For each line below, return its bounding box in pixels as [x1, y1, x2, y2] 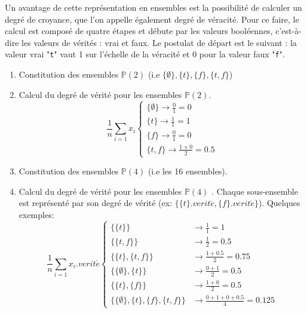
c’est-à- [275, 24, 302, 37]
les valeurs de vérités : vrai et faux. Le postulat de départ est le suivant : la [22, 36, 297, 48]
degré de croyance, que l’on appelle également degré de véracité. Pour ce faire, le [5, 13, 299, 25]
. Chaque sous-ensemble [211, 185, 298, 197]
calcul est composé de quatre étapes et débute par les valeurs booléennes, [5, 24, 273, 37]
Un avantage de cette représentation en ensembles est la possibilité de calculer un [5, 1, 302, 13]
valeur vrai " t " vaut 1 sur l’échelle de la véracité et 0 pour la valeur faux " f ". [5, 48, 285, 60]
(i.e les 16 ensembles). [148, 165, 228, 177]
